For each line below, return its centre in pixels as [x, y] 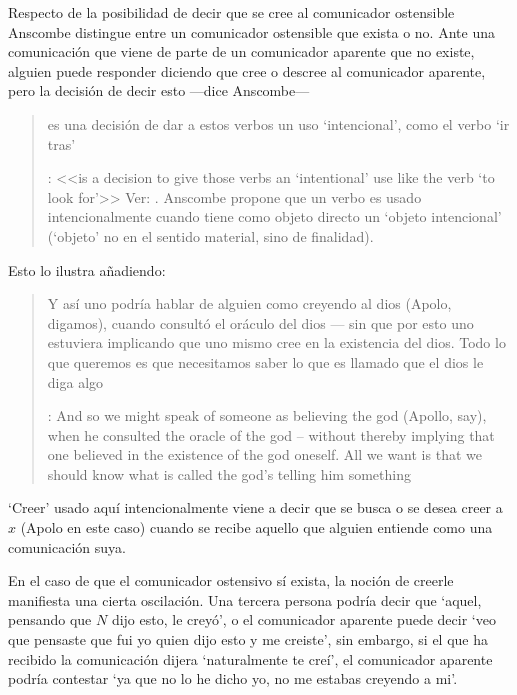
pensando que [50, 619]
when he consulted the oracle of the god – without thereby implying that [271, 434]
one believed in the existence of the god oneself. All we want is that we [264, 454]
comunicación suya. [67, 546]
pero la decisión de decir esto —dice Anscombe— [159, 90]
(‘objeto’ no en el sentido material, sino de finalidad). [210, 235]
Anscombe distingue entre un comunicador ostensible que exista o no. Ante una [251, 31]
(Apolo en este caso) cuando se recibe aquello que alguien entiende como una [256, 527]
